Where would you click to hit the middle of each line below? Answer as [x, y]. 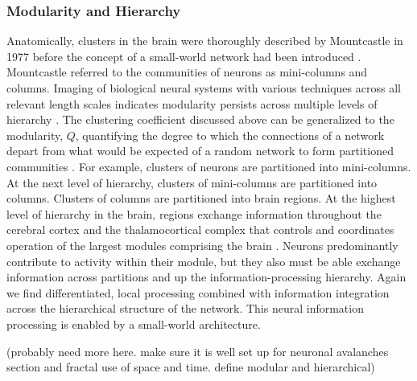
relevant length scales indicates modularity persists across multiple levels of [192, 103]
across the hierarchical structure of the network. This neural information [185, 308]
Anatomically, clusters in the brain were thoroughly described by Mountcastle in [205, 41]
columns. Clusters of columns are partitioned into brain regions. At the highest [201, 198]
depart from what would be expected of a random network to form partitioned [200, 151]
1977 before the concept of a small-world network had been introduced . [184, 56]
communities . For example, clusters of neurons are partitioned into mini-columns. [209, 166]
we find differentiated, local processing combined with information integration [198, 292]
